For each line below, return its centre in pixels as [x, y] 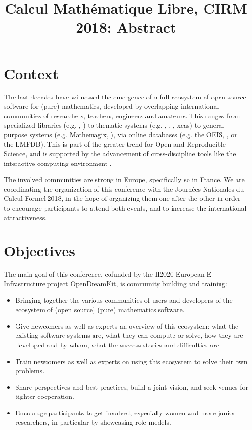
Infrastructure [24, 283]
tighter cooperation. [45, 396]
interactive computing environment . [58, 163]
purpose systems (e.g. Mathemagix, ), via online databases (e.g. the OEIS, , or [120, 134]
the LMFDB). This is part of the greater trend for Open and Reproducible [115, 144]
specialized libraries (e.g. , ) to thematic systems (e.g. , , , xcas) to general [114, 125]
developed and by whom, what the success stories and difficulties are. [118, 344]
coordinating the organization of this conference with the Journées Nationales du [124, 189]
